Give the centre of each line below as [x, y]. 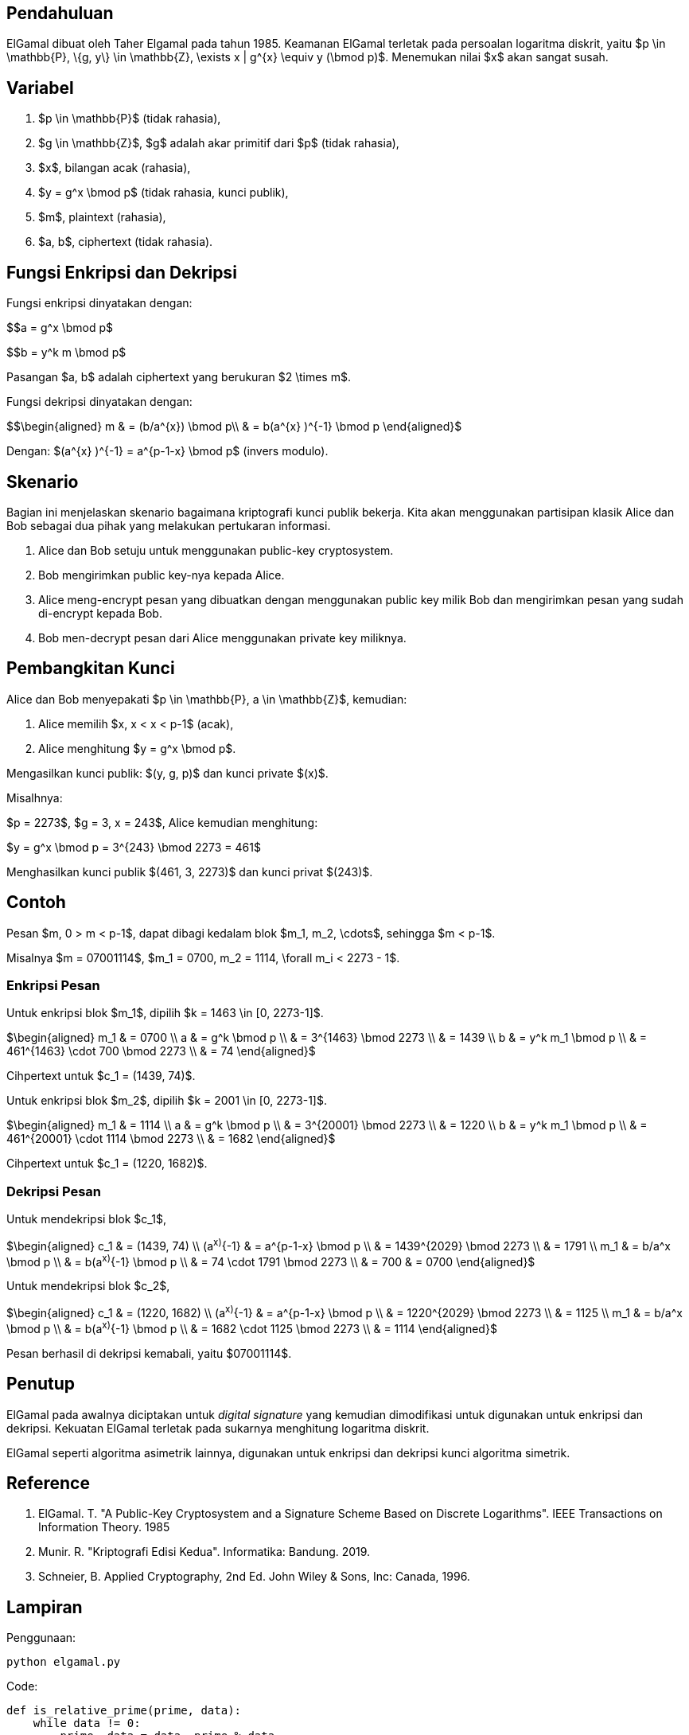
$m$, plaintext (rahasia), [102, 217]
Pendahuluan [60, 13]
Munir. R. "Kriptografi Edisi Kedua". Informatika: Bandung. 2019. [204, 1552]
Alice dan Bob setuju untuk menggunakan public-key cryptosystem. [216, 550]
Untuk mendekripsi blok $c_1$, [86, 1219]
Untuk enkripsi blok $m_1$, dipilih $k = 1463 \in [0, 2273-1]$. [165, 1013]
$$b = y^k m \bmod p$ [66, 353]
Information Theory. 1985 [104, 1527]
